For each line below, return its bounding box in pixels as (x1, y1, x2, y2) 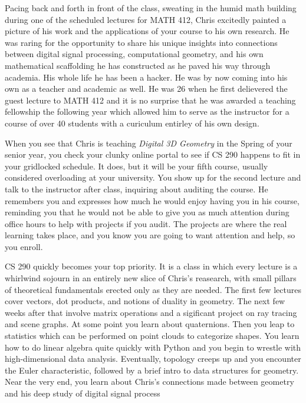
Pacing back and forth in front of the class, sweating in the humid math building (5, 2, 297, 14)
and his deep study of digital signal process (5, 387, 160, 399)
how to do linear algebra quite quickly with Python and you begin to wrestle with (5, 341, 301, 353)
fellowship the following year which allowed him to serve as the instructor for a (5, 105, 289, 118)
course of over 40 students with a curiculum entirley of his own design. (5, 116, 259, 129)
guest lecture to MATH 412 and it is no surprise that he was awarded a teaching (5, 94, 296, 106)
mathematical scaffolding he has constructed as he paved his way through (5, 59, 271, 71)
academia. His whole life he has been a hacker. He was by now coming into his (5, 71, 288, 83)
